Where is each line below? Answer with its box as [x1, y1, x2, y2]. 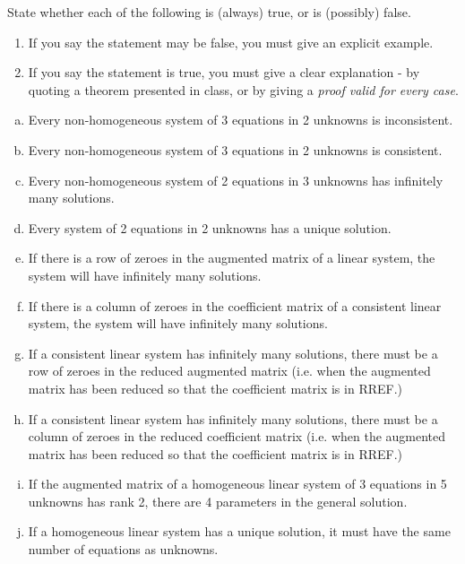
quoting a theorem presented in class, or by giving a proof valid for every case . [28, 80, 459, 99]
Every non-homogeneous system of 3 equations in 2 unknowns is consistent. [28, 140, 443, 159]
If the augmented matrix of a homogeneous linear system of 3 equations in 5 [28, 474, 447, 493]
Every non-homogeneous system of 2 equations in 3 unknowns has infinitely [28, 170, 443, 189]
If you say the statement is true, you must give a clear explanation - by [28, 63, 420, 82]
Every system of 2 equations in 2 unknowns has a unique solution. [28, 218, 392, 237]
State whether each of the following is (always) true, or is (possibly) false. [7, 3, 411, 21]
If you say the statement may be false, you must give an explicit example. [28, 32, 434, 51]
